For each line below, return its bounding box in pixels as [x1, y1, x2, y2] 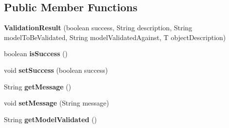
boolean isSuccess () [4, 48, 68, 59]
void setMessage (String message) [4, 98, 109, 108]
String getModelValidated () [4, 114, 97, 124]
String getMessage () [4, 81, 71, 91]
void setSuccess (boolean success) [4, 64, 108, 75]
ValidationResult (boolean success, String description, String [4, 22, 192, 33]
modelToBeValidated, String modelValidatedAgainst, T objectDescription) [4, 32, 226, 42]
